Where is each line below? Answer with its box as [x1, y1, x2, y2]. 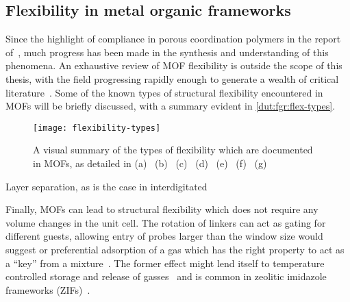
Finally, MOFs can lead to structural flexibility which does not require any [5, 202, 318, 216]
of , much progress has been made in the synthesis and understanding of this [5, 45, 329, 59]
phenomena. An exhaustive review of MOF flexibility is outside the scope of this [5, 58, 342, 73]
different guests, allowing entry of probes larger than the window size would [5, 229, 323, 243]
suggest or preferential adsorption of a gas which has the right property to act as [5, 242, 345, 256]
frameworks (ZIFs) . [5, 282, 90, 297]
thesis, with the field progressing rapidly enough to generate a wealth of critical [5, 71, 339, 86]
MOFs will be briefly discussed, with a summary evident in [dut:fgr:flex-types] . [5, 99, 336, 113]
